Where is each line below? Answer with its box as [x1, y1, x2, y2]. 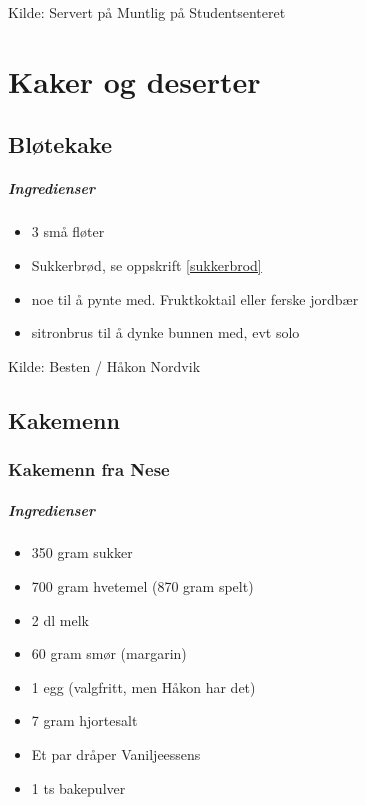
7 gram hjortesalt [31, 710, 138, 731]
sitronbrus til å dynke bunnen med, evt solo [31, 322, 300, 343]
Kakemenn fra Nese [8, 456, 170, 481]
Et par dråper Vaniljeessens [31, 744, 201, 765]
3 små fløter [31, 221, 105, 242]
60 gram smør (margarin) [31, 643, 187, 664]
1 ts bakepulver [31, 777, 126, 798]
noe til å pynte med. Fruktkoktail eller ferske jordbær [31, 288, 359, 309]
